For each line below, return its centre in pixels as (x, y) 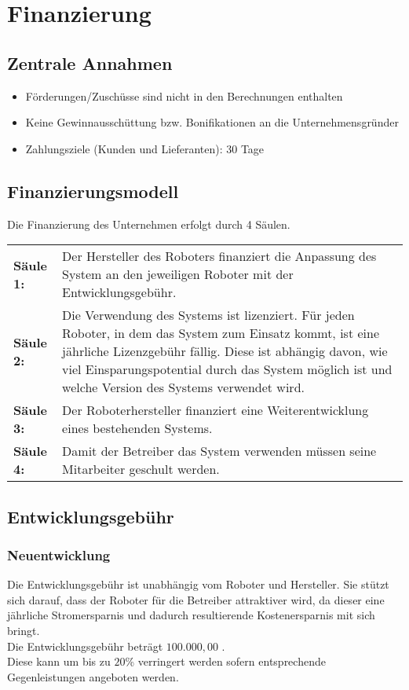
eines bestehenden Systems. (137, 428)
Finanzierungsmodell (93, 191)
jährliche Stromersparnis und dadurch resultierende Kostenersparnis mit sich (191, 615)
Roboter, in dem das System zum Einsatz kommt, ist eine (221, 333)
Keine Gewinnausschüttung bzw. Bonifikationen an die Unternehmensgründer (212, 122)
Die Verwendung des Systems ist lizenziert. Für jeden (208, 315)
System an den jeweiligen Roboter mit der (178, 274)
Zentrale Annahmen (90, 62)
